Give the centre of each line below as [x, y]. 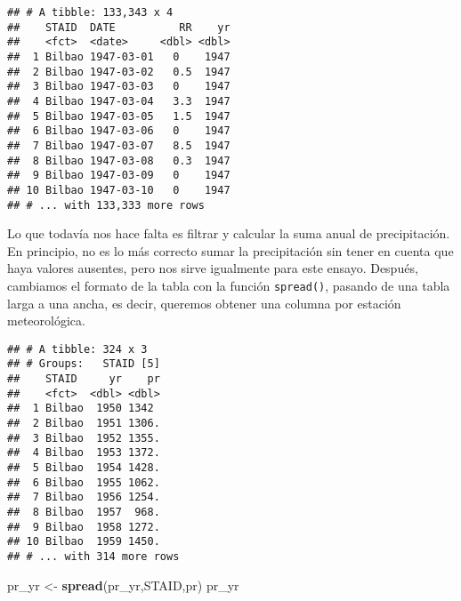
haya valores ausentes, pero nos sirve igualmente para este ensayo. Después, [213, 268]
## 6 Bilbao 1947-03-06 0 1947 [119, 131]
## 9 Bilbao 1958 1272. [84, 527]
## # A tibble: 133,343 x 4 [90, 12]
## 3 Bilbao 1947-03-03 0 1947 [119, 87]
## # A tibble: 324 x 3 [77, 349]
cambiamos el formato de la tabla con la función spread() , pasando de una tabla [229, 285]
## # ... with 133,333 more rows [106, 205]
